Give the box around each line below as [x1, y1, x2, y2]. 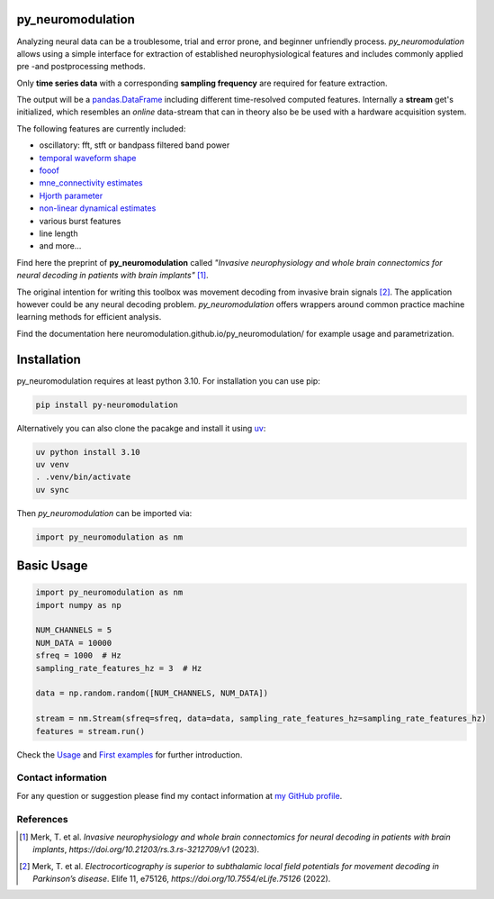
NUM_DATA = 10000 [35, 638, 112, 648]
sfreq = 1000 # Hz [35, 650, 121, 661]
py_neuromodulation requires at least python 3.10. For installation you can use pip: [16, 375, 321, 386]
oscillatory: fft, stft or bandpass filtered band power [39, 140, 230, 150]
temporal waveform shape [39, 152, 137, 163]
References [16, 813, 68, 825]
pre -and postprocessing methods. [16, 61, 146, 72]
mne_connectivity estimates [39, 177, 143, 188]
